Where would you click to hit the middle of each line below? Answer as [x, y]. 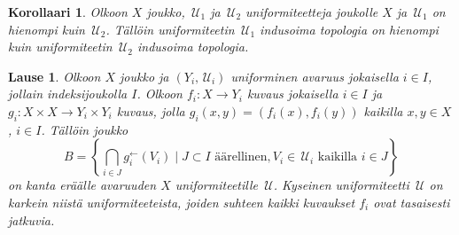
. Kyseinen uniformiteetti [341, 185]
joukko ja [144, 76]
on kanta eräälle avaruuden [82, 185]
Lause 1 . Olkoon [54, 76]
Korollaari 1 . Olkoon [68, 12]
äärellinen [241, 157]
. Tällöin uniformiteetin [170, 29]
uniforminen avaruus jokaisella [315, 76]
